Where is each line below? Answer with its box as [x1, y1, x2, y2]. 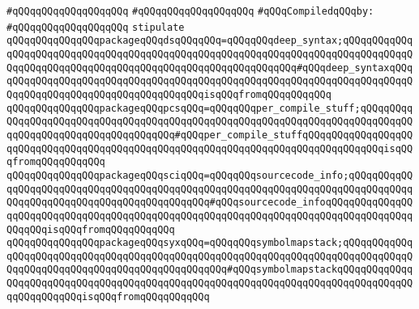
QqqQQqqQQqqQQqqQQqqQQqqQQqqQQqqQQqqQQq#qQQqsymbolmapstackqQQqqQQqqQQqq [6, 264, 413, 276]
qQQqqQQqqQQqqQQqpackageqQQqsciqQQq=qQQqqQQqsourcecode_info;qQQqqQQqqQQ [6, 169, 413, 181]
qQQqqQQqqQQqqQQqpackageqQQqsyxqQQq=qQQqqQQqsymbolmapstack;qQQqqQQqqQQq [6, 237, 413, 249]
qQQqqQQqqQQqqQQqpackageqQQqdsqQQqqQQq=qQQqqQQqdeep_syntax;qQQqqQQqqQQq [6, 35, 413, 47]
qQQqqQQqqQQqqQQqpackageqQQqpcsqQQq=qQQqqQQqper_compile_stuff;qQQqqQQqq [6, 102, 413, 114]
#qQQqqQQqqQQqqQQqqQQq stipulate [6, 21, 185, 33]
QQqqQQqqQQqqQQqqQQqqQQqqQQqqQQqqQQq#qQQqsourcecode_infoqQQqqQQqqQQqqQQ [6, 197, 413, 209]
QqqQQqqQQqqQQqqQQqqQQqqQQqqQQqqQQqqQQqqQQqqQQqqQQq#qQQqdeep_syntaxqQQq [6, 61, 413, 74]
